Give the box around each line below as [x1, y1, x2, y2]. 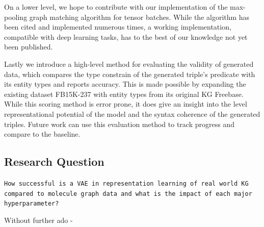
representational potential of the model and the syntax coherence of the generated [4, 108, 260, 119]
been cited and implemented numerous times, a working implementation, [4, 21, 231, 32]
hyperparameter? [4, 200, 59, 208]
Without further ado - [4, 214, 73, 225]
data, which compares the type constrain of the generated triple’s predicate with [4, 68, 255, 79]
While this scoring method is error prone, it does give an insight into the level [4, 98, 247, 109]
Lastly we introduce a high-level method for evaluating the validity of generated [4, 58, 254, 69]
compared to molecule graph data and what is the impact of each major [4, 190, 252, 197]
